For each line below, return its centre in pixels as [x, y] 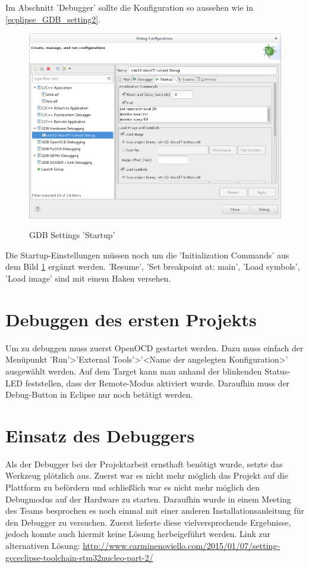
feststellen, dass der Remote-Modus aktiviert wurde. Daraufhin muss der [157, 383]
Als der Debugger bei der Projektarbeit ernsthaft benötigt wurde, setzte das [144, 464]
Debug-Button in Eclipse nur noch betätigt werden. [99, 394]
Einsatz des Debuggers [100, 435]
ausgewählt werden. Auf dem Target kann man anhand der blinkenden [134, 371]
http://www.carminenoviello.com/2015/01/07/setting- [182, 546]
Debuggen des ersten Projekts [131, 319]
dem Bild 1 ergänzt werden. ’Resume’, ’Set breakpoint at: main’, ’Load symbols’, [153, 266]
